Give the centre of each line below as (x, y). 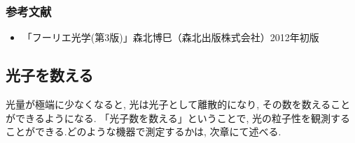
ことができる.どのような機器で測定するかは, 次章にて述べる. (144, 131)
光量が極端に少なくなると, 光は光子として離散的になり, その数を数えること (178, 104)
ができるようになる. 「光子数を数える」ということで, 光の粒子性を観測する (178, 118)
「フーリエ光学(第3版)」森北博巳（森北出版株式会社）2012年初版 (170, 37)
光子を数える (50, 75)
